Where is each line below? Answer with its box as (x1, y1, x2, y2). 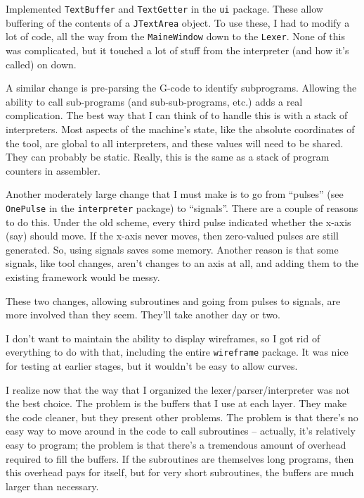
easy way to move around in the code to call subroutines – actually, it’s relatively (6, 423, 356, 438)
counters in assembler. (6, 163, 100, 178)
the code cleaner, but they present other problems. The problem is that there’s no (6, 409, 358, 424)
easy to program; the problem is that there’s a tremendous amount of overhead (6, 437, 346, 452)
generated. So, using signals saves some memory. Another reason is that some (6, 242, 339, 256)
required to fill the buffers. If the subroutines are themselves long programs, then (6, 451, 354, 466)
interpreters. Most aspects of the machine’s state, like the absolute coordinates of (6, 121, 355, 136)
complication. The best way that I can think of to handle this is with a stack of (6, 108, 348, 123)
